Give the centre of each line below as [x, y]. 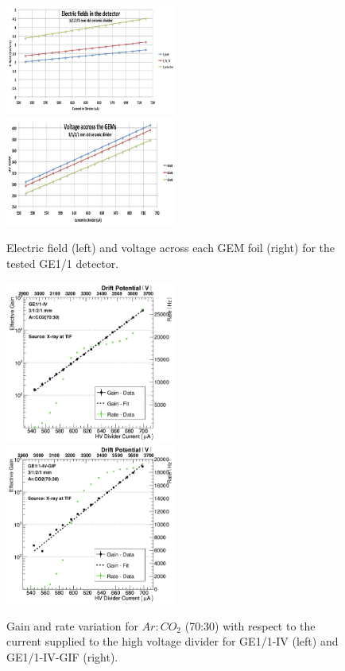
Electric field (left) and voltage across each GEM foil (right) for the [171, 248]
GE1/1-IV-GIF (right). [62, 657]
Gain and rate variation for [72, 625]
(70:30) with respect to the [250, 625]
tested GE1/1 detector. [63, 263]
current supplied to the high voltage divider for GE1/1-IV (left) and [172, 641]
